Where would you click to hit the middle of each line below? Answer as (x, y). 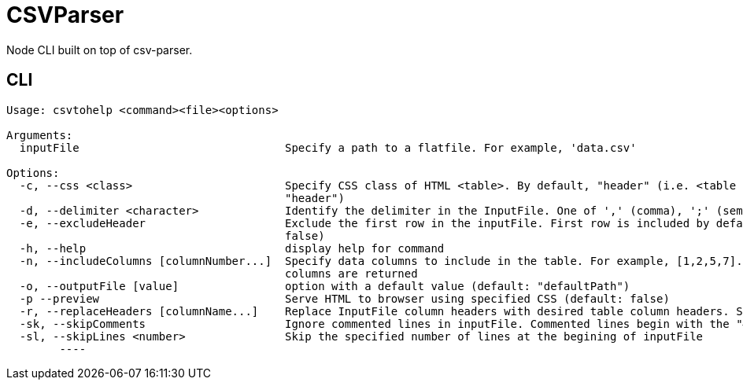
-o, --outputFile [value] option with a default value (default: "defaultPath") (325, 286)
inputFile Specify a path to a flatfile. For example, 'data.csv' (328, 147)
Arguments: (40, 135)
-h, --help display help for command (232, 248)
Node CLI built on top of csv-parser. (100, 50)
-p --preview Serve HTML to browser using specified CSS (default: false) (344, 298)
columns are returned (351, 273)
